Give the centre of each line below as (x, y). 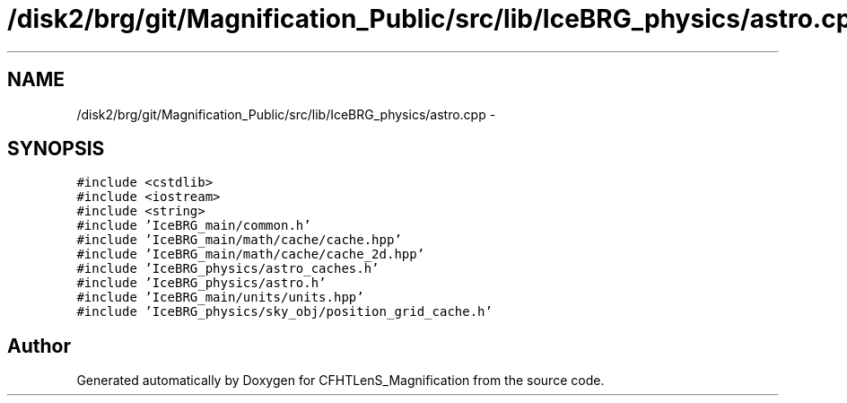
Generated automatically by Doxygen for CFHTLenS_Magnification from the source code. (341, 381)
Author (39, 346)
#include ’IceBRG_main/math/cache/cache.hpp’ (239, 240)
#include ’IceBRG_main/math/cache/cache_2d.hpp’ (251, 254)
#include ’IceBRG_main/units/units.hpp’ (220, 298)
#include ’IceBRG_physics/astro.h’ (201, 283)
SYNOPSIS (56, 149)
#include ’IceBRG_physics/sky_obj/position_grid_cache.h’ (284, 312)
